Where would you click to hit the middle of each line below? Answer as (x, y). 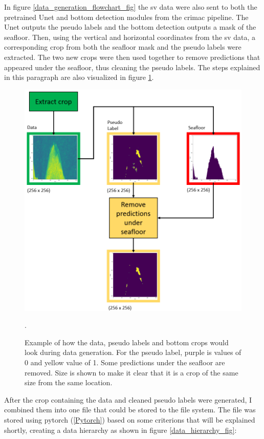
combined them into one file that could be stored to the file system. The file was (130, 410)
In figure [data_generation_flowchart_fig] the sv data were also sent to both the (131, 7)
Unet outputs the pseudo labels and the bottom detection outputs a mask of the (130, 27)
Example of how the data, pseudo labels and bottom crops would (127, 342)
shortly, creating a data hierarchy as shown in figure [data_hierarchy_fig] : (120, 430)
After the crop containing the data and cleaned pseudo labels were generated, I (128, 399)
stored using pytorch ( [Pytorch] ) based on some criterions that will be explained (130, 419)
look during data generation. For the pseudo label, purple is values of (133, 352)
